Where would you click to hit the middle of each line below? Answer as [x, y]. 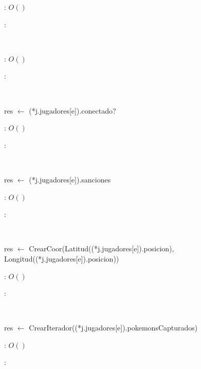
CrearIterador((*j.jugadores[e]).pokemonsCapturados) [113, 328]
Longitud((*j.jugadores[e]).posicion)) [62, 258]
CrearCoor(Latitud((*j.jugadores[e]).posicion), [102, 248]
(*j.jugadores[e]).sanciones [70, 179]
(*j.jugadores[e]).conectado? [72, 110]
